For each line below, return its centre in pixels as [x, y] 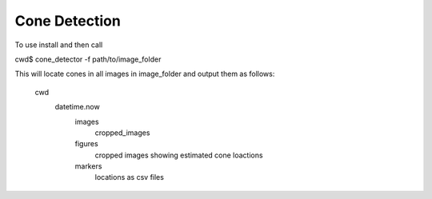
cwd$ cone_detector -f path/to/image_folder [88, 59]
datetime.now [77, 107]
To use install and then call [59, 45]
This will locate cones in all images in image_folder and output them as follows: [145, 74]
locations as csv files [129, 177]
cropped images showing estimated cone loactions [179, 155]
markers [88, 166]
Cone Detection [68, 21]
